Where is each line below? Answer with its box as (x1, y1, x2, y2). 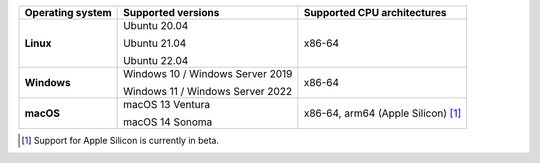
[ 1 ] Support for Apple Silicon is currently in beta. (21, 135, 220, 146)
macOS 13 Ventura (123, 98, 210, 111)
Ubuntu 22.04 (123, 54, 189, 67)
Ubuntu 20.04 (123, 19, 189, 32)
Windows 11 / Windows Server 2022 (123, 85, 293, 98)
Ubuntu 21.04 (123, 36, 187, 50)
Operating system (24, 6, 112, 19)
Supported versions (123, 6, 220, 19)
